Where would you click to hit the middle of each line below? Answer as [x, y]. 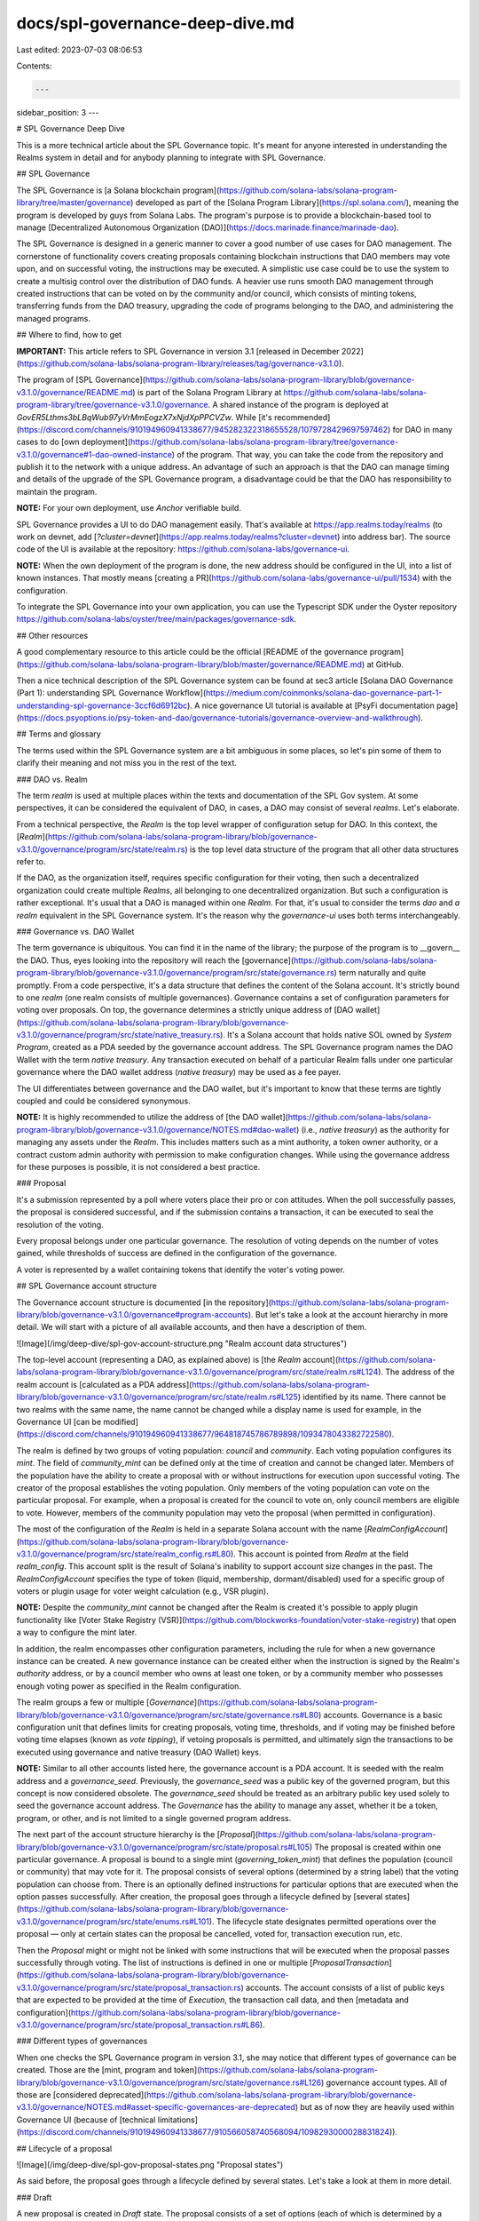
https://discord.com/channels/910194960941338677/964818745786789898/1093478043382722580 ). [207, 1434]
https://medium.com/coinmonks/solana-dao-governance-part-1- [324, 693]
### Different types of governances [82, 2041]
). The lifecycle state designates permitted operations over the [322, 1921]
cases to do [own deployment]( [74, 442]
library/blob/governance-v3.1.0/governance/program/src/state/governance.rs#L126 [169, 2082]
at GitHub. [385, 664]
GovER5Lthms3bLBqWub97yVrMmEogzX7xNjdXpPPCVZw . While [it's [144, 417]
